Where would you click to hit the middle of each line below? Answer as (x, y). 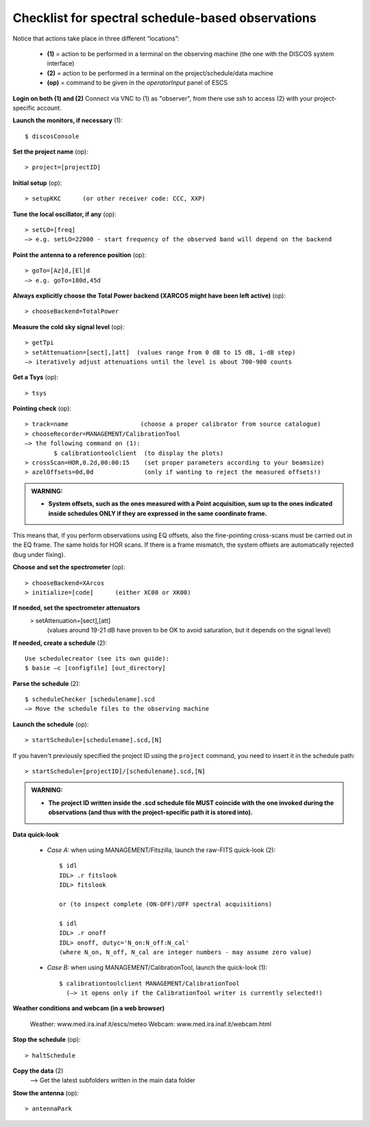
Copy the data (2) (38, 1071)
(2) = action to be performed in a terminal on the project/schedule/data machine (160, 73)
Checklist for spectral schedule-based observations (164, 18)
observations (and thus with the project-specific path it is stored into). (150, 812)
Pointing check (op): (42, 409)
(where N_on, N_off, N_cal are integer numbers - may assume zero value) (186, 952)
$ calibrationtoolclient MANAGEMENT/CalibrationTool (149, 983)
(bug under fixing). (39, 554)
